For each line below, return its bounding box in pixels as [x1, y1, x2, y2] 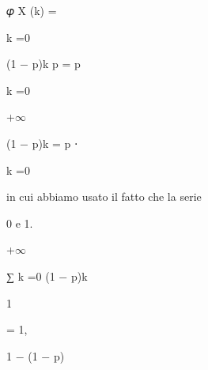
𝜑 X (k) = [6, 2, 57, 18]
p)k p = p [32, 55, 81, 72]
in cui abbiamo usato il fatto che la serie [6, 188, 202, 205]
